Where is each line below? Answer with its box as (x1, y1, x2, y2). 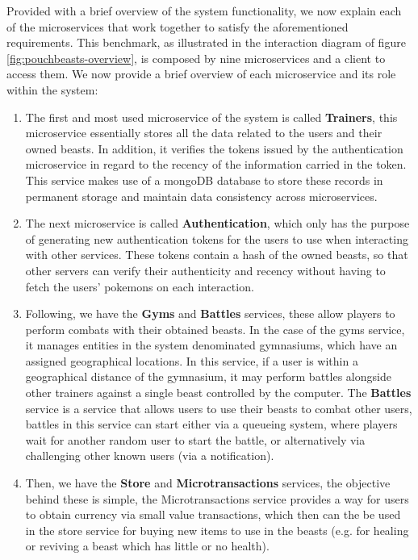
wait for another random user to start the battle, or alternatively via (25, 431, 366, 448)
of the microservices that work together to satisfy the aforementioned (6, 18, 349, 35)
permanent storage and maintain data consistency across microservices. (25, 187, 378, 204)
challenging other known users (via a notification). (25, 447, 274, 464)
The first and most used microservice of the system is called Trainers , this (25, 108, 398, 125)
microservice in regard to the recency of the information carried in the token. (25, 156, 407, 173)
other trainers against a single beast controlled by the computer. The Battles (25, 384, 412, 401)
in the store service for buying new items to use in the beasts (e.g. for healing (25, 521, 409, 538)
